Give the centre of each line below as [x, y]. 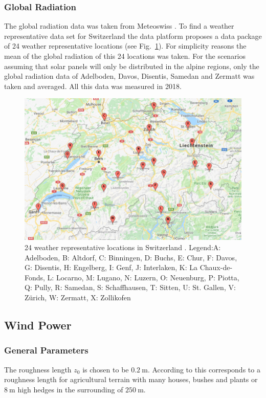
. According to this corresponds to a [204, 369]
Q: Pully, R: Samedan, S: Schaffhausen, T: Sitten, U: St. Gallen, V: [130, 287]
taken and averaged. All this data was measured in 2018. [93, 86]
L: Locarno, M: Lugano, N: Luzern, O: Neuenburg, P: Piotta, [143, 277]
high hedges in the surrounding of [70, 389]
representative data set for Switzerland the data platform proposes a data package [133, 36]
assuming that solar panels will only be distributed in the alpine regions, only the [132, 66]
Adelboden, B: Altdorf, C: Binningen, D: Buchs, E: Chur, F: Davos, [131, 257]
